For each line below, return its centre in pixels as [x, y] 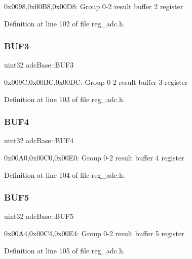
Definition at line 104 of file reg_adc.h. [65, 174]
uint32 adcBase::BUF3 [39, 65]
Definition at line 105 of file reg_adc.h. [65, 250]
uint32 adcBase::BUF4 [39, 140]
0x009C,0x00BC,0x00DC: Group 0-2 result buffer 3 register [96, 82]
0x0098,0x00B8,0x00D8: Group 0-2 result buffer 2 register [94, 6]
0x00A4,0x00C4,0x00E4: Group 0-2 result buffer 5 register [94, 233]
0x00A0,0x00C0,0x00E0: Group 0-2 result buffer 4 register [94, 157]
